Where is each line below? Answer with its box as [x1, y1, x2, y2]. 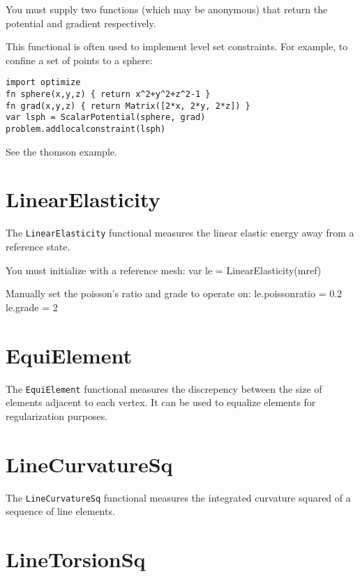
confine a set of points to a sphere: [6, 52, 153, 67]
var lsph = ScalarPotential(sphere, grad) [6, 112, 206, 123]
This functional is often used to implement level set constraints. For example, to [6, 39, 348, 54]
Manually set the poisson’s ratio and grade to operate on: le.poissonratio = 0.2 [6, 286, 343, 301]
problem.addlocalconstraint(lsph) [6, 124, 166, 134]
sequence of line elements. [6, 504, 115, 518]
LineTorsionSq [6, 544, 146, 573]
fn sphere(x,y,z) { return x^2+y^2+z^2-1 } [6, 89, 211, 100]
